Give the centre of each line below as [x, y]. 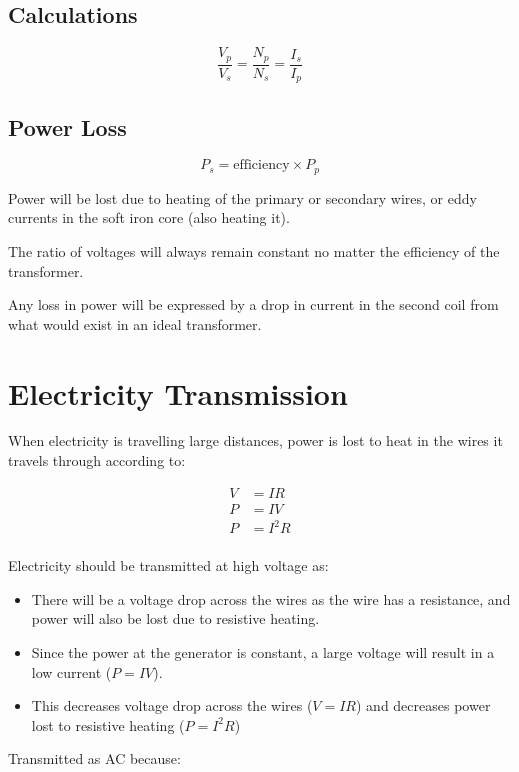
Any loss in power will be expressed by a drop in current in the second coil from [253, 304]
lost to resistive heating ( [108, 724]
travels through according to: [97, 460]
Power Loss [67, 126]
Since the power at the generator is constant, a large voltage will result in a [263, 652]
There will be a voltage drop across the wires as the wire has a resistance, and [271, 598]
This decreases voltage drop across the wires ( [172, 705]
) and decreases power [423, 705]
